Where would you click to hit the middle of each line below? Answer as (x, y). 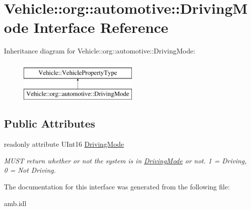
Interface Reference (101, 27)
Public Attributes (50, 123)
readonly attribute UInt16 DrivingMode (64, 144)
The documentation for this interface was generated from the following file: (117, 187)
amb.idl (15, 203)
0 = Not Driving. (30, 170)
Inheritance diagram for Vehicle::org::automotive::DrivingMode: (100, 51)
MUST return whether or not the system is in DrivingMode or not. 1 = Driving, (125, 160)
